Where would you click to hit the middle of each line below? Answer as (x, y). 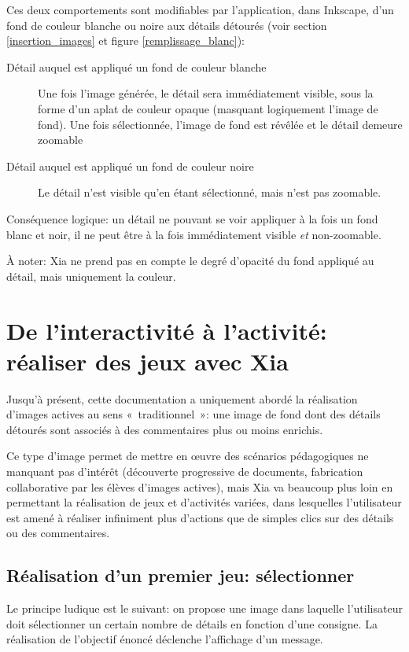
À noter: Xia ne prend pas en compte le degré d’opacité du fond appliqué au (190, 261)
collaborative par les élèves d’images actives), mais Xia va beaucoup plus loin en (200, 486)
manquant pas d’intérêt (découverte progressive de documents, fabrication (185, 471)
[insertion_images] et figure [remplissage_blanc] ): (126, 41)
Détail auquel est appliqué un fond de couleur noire (130, 166)
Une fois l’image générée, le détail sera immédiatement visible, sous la (206, 93)
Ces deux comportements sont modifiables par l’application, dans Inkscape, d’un (200, 9)
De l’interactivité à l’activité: (167, 330)
